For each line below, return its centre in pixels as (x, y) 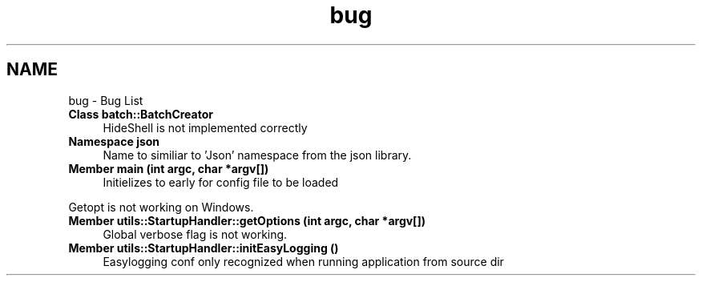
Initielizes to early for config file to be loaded (221, 182)
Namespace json (114, 141)
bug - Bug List (106, 100)
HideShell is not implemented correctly (205, 127)
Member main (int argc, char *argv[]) (169, 168)
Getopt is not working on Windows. (161, 207)
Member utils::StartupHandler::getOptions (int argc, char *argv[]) (247, 220)
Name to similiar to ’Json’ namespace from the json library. (257, 155)
